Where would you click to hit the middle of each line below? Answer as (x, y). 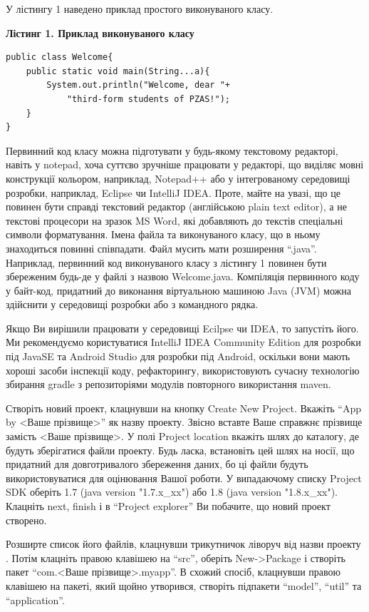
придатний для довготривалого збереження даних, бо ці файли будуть (157, 464)
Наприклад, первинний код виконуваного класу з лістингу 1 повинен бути (166, 262)
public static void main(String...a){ (118, 71)
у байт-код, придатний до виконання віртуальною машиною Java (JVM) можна (178, 290)
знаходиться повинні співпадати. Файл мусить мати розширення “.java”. (161, 248)
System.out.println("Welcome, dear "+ (138, 85)
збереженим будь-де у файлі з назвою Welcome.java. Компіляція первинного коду (183, 276)
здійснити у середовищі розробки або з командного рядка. (132, 304)
